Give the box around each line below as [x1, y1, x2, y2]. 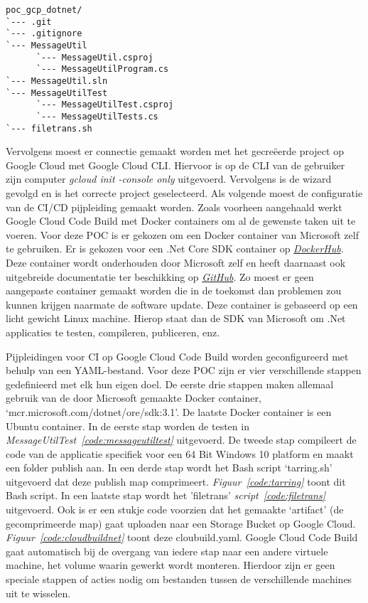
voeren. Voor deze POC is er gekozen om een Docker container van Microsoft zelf [6, 227, 359, 242]
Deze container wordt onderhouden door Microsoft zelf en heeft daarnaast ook [6, 255, 346, 270]
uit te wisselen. [6, 585, 71, 600]
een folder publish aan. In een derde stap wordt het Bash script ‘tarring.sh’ [6, 460, 332, 475]
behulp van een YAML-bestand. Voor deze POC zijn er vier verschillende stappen [6, 363, 362, 378]
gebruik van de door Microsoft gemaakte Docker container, [6, 390, 261, 405]
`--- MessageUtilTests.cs [36, 111, 158, 122]
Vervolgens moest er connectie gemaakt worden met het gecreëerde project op [6, 144, 344, 159]
